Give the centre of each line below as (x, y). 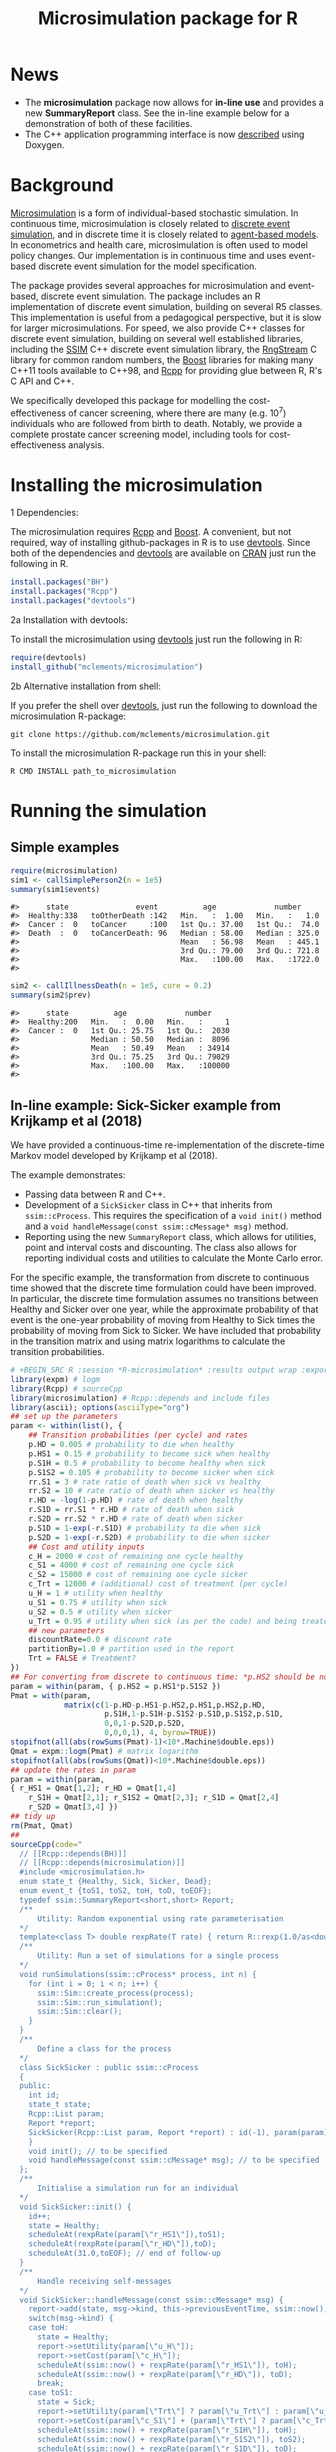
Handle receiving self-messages (104, 2281)
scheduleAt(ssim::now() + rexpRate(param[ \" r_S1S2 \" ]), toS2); (171, 2439)
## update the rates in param (73, 1770)
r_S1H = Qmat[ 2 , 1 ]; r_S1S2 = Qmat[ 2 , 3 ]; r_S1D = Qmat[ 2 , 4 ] (154, 1798)
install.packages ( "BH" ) (60, 582)
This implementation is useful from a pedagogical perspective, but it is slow (166, 317)
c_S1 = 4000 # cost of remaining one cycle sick (131, 1565)
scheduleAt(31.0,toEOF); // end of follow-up (125, 2253)
